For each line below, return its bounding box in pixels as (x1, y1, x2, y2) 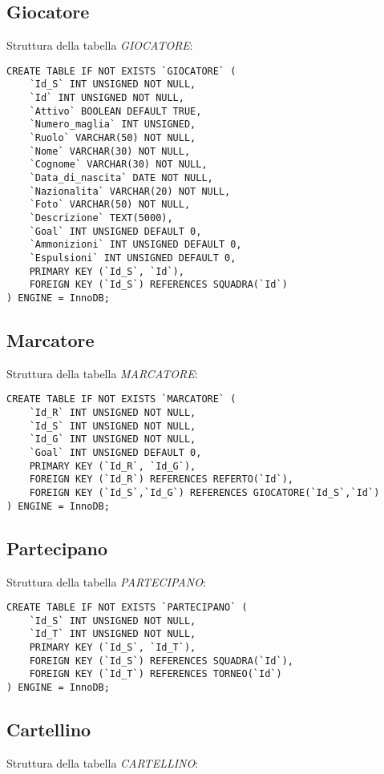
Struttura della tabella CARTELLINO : (6, 754, 199, 771)
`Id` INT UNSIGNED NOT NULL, (29, 92, 184, 104)
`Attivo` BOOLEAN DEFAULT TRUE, (29, 105, 202, 117)
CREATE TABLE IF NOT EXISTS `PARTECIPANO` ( (6, 602, 248, 614)
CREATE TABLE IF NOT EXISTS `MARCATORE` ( (6, 393, 236, 405)
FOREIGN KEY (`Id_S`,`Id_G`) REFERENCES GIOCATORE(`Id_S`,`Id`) (29, 487, 380, 498)
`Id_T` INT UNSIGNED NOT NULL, (29, 628, 196, 640)
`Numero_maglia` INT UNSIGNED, (29, 119, 196, 131)
